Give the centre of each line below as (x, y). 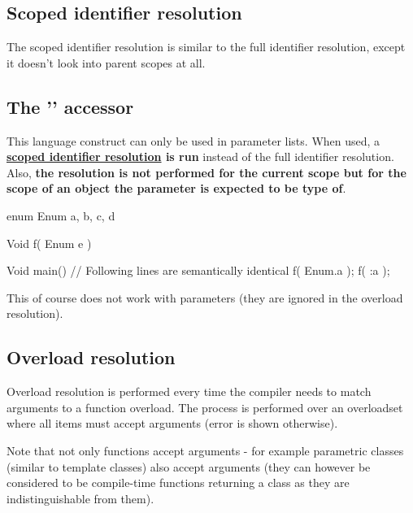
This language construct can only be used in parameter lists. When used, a (193, 140)
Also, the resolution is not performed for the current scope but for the (206, 172)
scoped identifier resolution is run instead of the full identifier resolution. (200, 157)
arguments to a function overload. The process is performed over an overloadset (205, 407)
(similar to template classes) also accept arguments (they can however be (189, 466)
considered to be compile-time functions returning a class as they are (178, 483)
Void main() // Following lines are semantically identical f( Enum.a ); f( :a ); (198, 270)
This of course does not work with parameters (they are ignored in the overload (205, 297)
